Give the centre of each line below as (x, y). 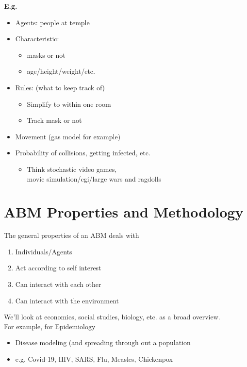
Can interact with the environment (67, 300)
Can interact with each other (58, 284)
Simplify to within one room (69, 104)
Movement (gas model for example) (68, 136)
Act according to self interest (58, 268)
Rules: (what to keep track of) (60, 87)
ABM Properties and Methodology (124, 212)
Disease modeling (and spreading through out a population (103, 342)
